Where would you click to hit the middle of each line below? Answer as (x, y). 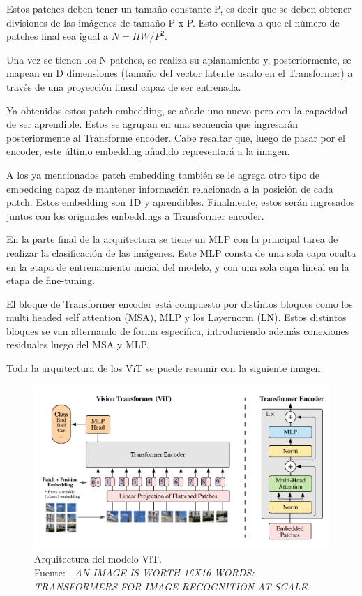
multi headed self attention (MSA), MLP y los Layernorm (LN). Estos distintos (176, 317)
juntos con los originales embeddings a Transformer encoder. (135, 215)
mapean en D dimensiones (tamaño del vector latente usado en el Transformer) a (180, 73)
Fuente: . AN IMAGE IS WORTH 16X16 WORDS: (144, 573)
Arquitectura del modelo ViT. (98, 559)
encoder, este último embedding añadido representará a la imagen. (148, 151)
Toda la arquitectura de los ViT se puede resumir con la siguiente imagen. (165, 368)
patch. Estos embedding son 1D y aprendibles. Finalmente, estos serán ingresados (181, 202)
